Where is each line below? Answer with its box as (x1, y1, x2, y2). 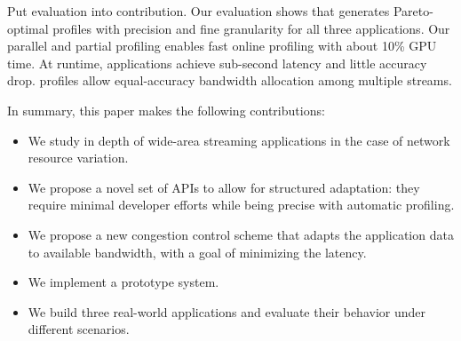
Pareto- (393, 2, 433, 20)
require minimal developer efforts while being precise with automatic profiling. (28, 195, 455, 214)
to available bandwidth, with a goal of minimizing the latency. (28, 242, 367, 261)
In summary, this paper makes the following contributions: (7, 100, 325, 119)
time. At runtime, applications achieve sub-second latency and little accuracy (7, 53, 427, 72)
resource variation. (28, 148, 129, 167)
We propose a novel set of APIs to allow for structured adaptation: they (28, 178, 420, 196)
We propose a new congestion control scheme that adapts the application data (28, 225, 454, 243)
